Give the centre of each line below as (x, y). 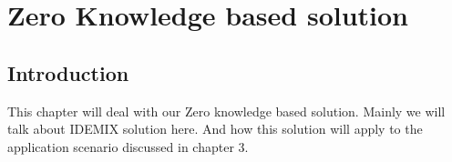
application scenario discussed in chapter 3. (128, 146)
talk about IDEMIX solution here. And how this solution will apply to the (215, 129)
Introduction (68, 72)
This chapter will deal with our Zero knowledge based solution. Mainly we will (226, 111)
